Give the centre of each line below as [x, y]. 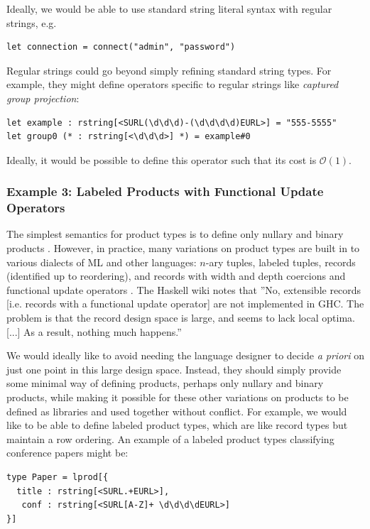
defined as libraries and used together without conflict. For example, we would [177, 411]
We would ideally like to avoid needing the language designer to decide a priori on [185, 355]
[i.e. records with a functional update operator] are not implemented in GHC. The [185, 304]
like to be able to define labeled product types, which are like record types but [177, 425]
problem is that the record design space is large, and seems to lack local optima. [181, 318]
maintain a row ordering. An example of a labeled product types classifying [170, 438]
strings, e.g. [32, 22]
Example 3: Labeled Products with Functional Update [165, 191]
